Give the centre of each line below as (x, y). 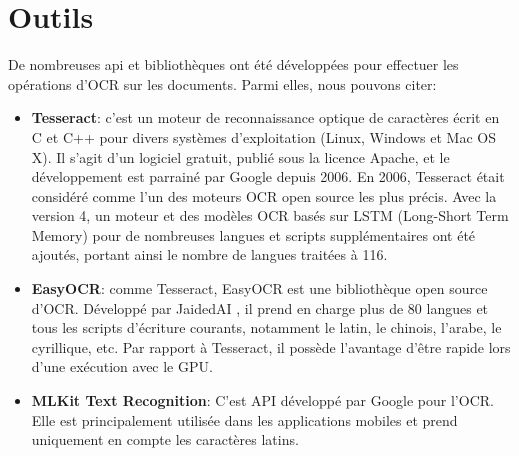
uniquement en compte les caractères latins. (165, 439)
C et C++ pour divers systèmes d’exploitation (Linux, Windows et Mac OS (264, 136)
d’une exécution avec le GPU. (122, 366)
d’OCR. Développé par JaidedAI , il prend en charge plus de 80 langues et (260, 307)
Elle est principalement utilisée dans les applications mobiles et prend (244, 419)
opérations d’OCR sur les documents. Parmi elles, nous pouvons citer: (222, 83)
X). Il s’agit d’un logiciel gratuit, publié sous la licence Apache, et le (240, 156)
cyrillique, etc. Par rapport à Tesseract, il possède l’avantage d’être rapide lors (271, 346)
